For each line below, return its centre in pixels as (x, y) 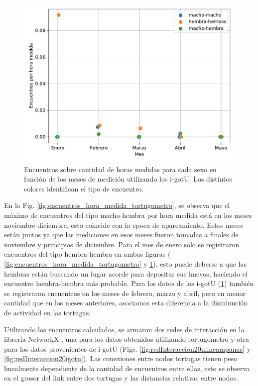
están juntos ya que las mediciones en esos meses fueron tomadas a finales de (121, 235)
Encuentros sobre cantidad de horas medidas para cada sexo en (120, 169)
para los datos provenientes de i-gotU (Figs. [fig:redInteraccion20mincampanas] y (128, 348)
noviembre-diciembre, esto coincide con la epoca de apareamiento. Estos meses (124, 225)
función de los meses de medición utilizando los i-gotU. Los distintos (128, 179)
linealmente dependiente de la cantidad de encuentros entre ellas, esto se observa (127, 368)
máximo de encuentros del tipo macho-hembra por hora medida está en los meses (128, 215)
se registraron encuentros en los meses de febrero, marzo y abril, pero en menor (125, 293)
